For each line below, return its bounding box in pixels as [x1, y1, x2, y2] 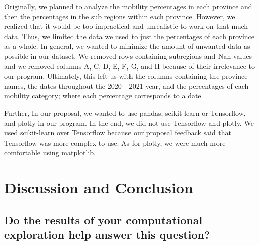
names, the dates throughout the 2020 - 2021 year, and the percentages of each [4, 80, 249, 91]
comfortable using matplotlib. [4, 147, 96, 158]
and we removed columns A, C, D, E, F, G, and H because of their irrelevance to [4, 60, 255, 71]
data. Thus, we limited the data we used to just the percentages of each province [4, 30, 254, 41]
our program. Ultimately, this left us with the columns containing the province [4, 71, 248, 81]
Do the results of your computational [4, 212, 203, 227]
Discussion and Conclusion [4, 177, 193, 198]
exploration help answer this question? [4, 227, 210, 242]
